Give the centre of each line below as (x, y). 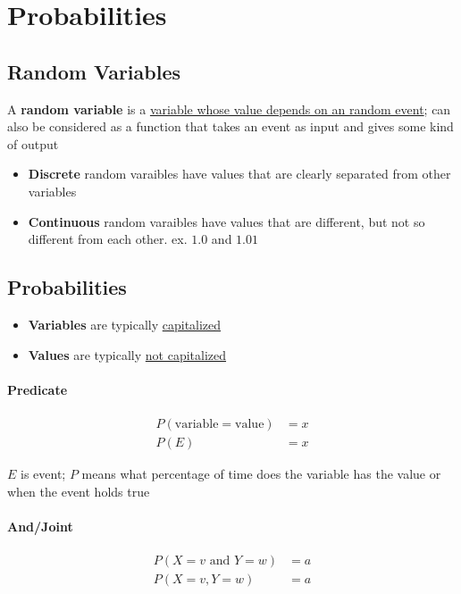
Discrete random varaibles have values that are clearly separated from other (239, 174)
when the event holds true (79, 491)
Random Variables (94, 71)
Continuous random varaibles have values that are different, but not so (226, 221)
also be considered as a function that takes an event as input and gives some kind (230, 126)
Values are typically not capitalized (127, 354)
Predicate (38, 389)
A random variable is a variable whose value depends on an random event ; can (229, 109)
